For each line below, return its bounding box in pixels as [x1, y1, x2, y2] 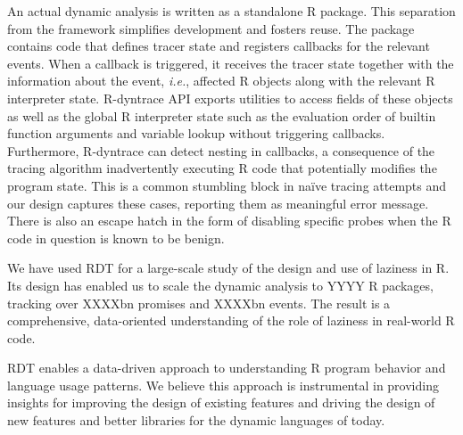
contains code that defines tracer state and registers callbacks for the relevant [7, 37, 430, 55]
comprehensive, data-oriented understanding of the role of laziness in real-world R [7, 311, 455, 330]
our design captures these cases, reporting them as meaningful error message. [7, 193, 429, 212]
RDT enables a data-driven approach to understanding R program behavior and [7, 358, 446, 377]
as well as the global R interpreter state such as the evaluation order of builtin [7, 106, 436, 125]
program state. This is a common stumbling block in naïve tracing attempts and [7, 176, 447, 194]
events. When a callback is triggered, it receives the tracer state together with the [7, 53, 454, 72]
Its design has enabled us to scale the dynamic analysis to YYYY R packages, [7, 275, 434, 294]
